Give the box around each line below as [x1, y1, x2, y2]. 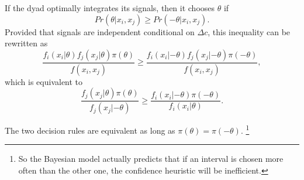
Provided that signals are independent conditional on [5, 25, 195, 38]
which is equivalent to [5, 75, 83, 87]
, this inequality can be [208, 25, 291, 38]
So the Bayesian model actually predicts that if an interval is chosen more [18, 152, 284, 165]
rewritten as [5, 37, 48, 49]
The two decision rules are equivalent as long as [5, 124, 175, 136]
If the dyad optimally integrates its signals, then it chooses [5, 2, 215, 13]
